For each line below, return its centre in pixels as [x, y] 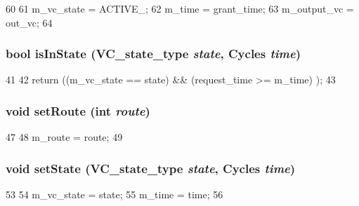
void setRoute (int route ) [78, 110]
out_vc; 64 [29, 22]
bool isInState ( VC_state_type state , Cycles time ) [154, 54]
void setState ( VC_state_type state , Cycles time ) [151, 168]
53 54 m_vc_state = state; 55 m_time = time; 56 [115, 194]
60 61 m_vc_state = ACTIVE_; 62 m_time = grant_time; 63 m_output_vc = [180, 8]
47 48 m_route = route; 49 [64, 137]
